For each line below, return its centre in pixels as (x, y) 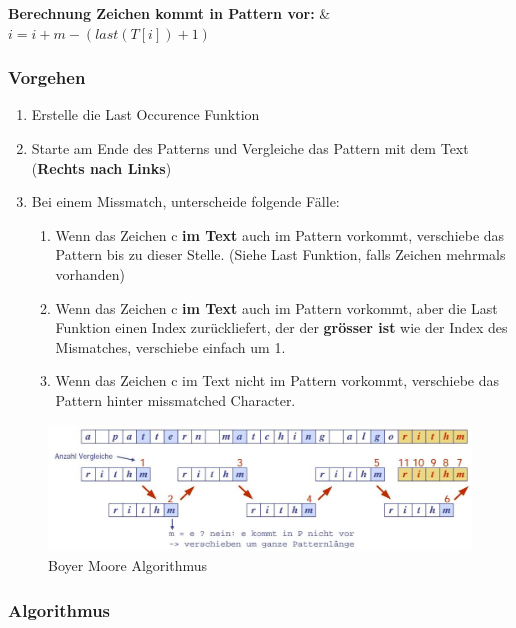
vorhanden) (90, 273)
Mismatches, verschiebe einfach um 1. (170, 346)
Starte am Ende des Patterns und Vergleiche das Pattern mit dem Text (250, 148)
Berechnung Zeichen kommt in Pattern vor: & (169, 13)
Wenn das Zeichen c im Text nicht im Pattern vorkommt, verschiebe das (277, 380)
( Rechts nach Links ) (101, 167)
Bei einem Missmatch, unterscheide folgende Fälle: (185, 201)
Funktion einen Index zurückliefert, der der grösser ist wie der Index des (281, 327)
